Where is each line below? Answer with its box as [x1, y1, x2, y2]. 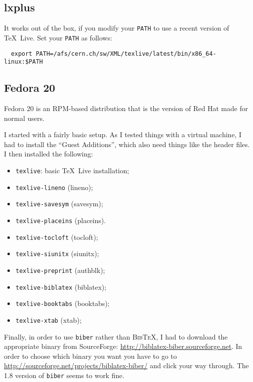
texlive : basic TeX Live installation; [15, 165, 129, 175]
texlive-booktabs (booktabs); [15, 298, 110, 308]
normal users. [4, 113, 44, 123]
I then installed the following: [4, 149, 93, 159]
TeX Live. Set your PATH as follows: [4, 32, 112, 42]
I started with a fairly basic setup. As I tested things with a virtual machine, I [4, 129, 242, 140]
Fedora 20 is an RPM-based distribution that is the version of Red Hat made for [4, 103, 248, 114]
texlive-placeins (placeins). [15, 215, 106, 225]
